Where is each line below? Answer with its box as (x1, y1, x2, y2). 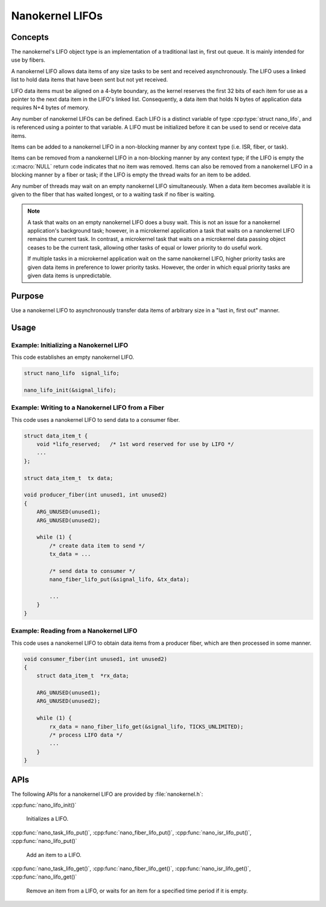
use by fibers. (11, 56, 45, 63)
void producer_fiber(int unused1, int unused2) (24, 491, 167, 499)
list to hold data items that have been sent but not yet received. (11, 76, 168, 83)
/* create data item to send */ (49, 542, 145, 549)
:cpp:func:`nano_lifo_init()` (11, 801, 77, 809)
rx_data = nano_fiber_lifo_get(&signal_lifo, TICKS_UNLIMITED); (49, 723, 244, 730)
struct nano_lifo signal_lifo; (24, 370, 120, 377)
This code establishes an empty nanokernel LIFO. (11, 353, 135, 361)
